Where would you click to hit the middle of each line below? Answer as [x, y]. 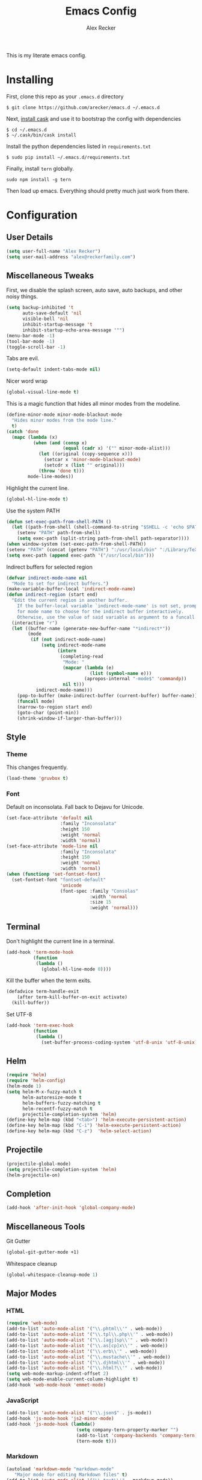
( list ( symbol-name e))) [121, 673]
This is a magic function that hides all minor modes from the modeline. [93, 404]
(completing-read [81, 656]
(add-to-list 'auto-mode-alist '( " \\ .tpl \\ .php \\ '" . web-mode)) [90, 1335]
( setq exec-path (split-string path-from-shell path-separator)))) [103, 538]
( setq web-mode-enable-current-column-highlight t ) [72, 1380]
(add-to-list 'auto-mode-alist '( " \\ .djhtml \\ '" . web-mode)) [86, 1362]
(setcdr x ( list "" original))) [84, 465]
